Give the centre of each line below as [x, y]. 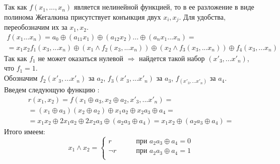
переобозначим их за [36, 27]
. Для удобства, [202, 16]
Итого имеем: [25, 131]
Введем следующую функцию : [52, 90]
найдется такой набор [172, 58]
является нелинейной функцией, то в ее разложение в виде [164, 7]
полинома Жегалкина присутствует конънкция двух [83, 16]
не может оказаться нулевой [81, 58]
